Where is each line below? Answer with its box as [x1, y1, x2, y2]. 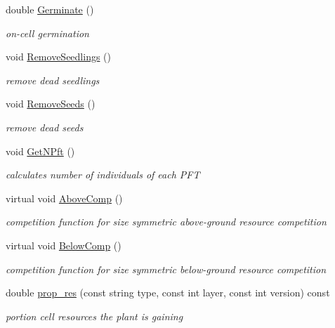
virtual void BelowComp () [6, 237, 121, 252]
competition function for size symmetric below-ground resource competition [6, 261, 327, 276]
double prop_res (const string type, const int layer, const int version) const [6, 285, 330, 300]
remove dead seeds [6, 119, 84, 134]
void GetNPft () [6, 143, 75, 158]
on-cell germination [6, 25, 89, 40]
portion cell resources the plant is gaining [6, 308, 183, 323]
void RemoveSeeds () [6, 96, 96, 111]
